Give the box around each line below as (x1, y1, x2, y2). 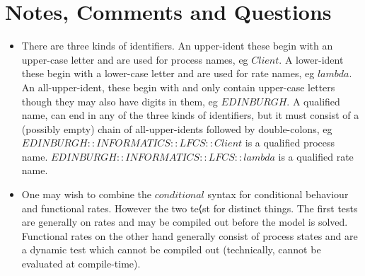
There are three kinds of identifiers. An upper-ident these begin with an (21, 38, 333, 53)
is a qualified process (245, 135, 335, 150)
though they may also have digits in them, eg (21, 93, 218, 108)
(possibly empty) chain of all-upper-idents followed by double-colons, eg (21, 121, 332, 136)
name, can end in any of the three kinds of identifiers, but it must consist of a (21, 108, 359, 122)
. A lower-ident (279, 52, 344, 67)
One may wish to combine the (21, 187, 152, 202)
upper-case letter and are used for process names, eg (21, 52, 248, 67)
